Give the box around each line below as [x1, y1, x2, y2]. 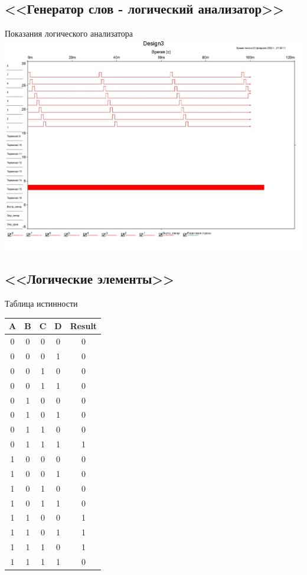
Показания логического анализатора [5, 27, 133, 40]
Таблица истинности [5, 297, 78, 310]
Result [70, 320, 97, 332]
